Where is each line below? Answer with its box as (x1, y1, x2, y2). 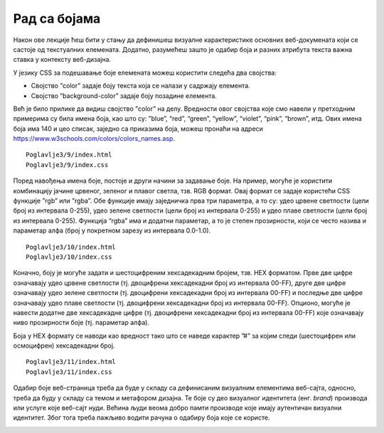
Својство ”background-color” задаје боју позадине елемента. (31, 91, 217, 100)
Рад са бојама (13, 11, 101, 26)
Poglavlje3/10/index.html (26, 242, 117, 251)
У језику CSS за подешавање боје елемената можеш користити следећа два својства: (13, 68, 277, 77)
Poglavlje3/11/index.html (26, 358, 117, 366)
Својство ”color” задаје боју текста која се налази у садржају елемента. (31, 82, 250, 90)
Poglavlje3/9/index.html (26, 151, 112, 159)
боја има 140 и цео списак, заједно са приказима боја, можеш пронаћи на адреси (13, 124, 263, 133)
